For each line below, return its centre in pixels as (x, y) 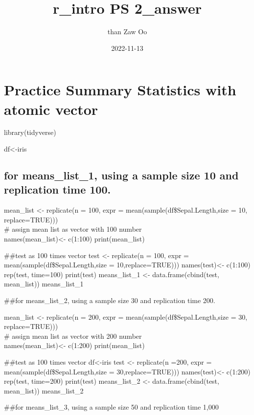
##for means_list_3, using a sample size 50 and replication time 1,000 (111, 407)
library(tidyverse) (30, 132)
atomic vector (51, 109)
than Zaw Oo (127, 32)
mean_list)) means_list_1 (44, 284)
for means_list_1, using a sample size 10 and (121, 175)
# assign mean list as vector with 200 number (73, 336)
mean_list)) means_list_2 (44, 390)
